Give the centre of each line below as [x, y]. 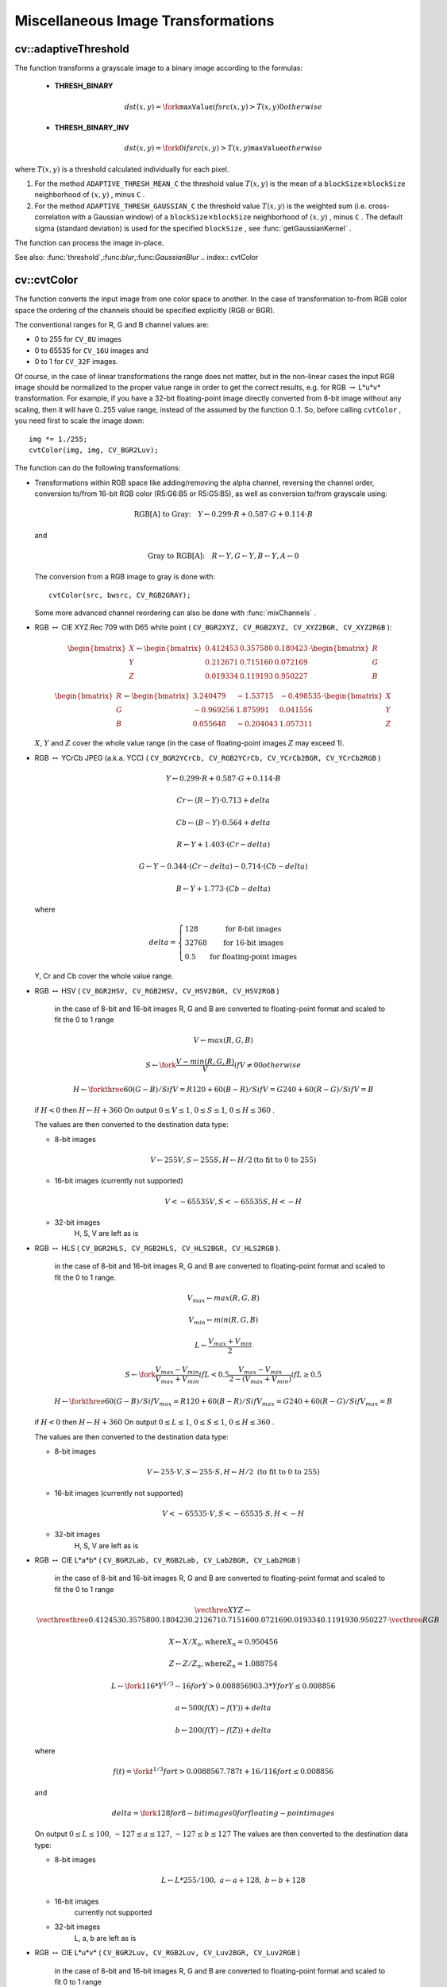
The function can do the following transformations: [98, 468]
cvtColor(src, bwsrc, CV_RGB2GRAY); [120, 595]
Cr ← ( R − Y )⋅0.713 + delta [223, 800]
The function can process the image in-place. [89, 242]
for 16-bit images [253, 943]
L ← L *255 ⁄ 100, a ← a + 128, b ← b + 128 [233, 1880]
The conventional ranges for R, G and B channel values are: [112, 325]
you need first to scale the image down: [79, 420]
